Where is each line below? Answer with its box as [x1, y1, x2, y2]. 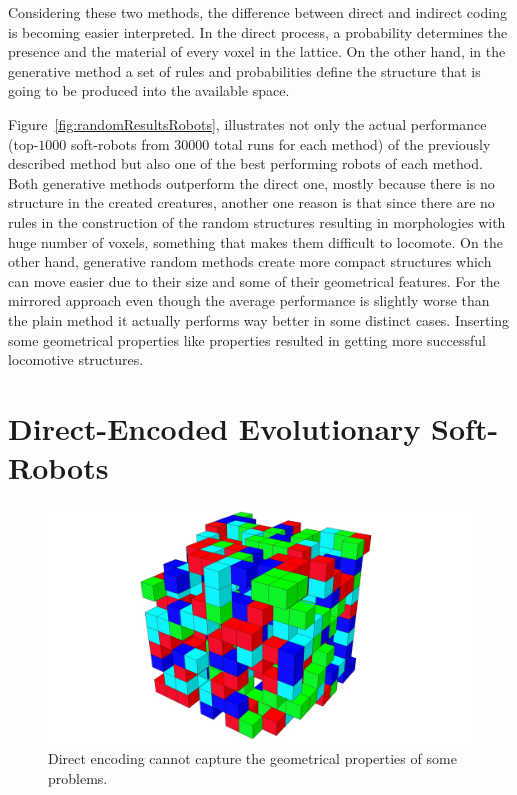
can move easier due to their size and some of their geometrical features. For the [8, 270, 500, 291]
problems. [48, 767, 108, 788]
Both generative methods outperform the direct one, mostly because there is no [8, 172, 495, 193]
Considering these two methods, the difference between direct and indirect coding [8, 2, 507, 22]
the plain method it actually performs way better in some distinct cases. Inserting [8, 309, 510, 330]
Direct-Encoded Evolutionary [8, 407, 421, 448]
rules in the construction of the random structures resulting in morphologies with [8, 211, 506, 232]
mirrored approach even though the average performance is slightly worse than [8, 290, 490, 311]
